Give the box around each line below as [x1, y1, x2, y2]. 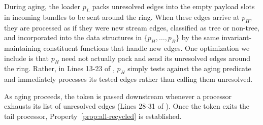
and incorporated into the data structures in [4, 32, 142, 43]
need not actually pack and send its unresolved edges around [61, 52, 251, 63]
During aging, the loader [4, 1, 81, 11]
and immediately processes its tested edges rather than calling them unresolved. [4, 74, 253, 84]
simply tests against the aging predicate [127, 63, 251, 74]
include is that [4, 52, 49, 63]
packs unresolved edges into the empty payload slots [92, 1, 255, 11]
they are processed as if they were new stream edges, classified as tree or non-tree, [4, 22, 259, 33]
